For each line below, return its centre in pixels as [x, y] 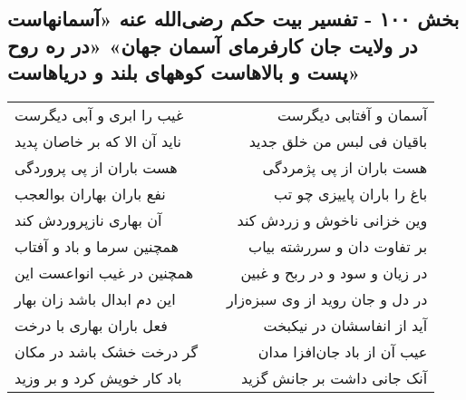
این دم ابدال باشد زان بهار [95, 298]
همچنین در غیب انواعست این [104, 272]
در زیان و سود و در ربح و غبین [334, 272]
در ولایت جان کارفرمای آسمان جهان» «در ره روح [213, 45]
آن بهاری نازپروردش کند [88, 220]
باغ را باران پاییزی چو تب [351, 193]
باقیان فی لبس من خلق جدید [338, 141]
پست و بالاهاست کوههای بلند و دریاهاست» [184, 72]
